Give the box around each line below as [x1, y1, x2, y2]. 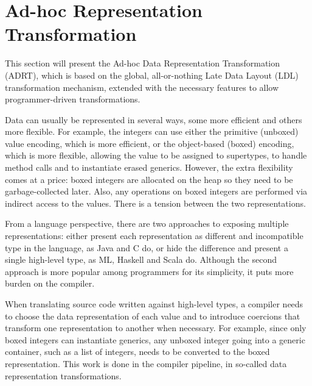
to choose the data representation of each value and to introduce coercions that [5, 309, 300, 322]
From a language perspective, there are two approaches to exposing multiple [5, 217, 289, 230]
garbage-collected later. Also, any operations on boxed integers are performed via [5, 185, 308, 198]
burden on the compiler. [5, 277, 95, 290]
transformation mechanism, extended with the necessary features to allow [5, 80, 279, 93]
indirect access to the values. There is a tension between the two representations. [5, 196, 306, 209]
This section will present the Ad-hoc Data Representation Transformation [5, 57, 280, 70]
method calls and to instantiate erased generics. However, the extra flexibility [5, 161, 293, 174]
